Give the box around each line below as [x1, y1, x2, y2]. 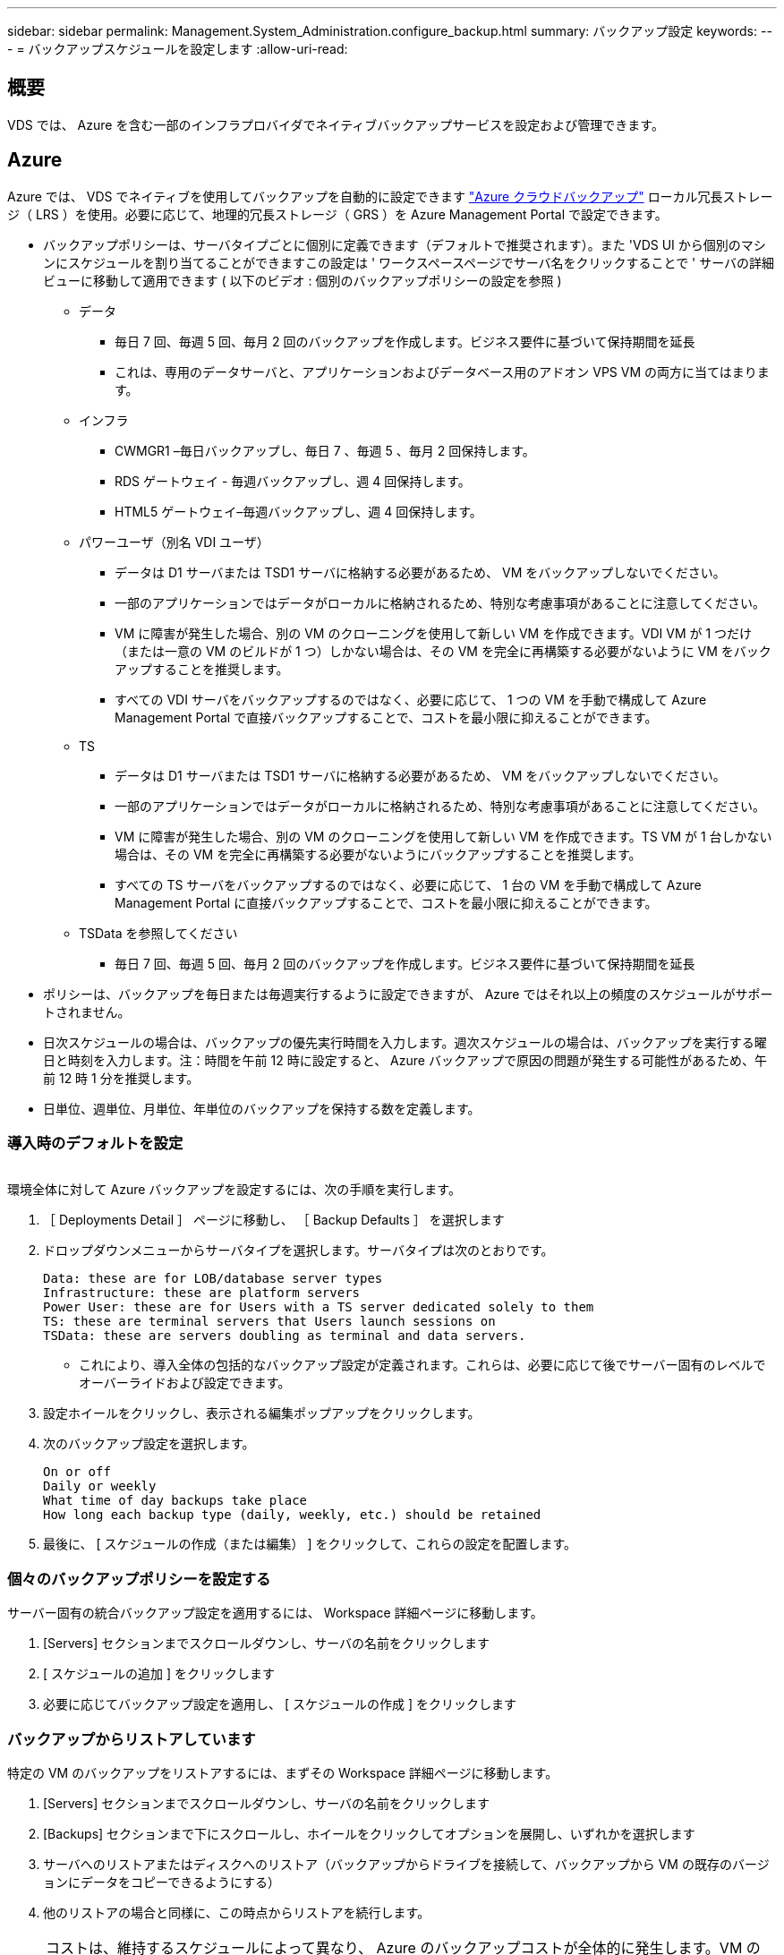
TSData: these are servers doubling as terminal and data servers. [43, 1328, 526, 1344]
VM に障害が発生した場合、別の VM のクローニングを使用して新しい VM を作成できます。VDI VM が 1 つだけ [115, 625, 753, 641]
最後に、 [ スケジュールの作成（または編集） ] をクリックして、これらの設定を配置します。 [43, 1536, 577, 1552]
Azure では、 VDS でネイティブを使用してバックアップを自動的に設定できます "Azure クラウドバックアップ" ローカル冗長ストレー [7, 188, 773, 204]
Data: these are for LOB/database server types [43, 1271, 383, 1286]
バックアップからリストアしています [7, 1729, 256, 1748]
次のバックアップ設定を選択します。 [43, 1436, 255, 1452]
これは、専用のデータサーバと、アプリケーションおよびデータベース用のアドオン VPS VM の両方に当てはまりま [115, 363, 770, 380]
